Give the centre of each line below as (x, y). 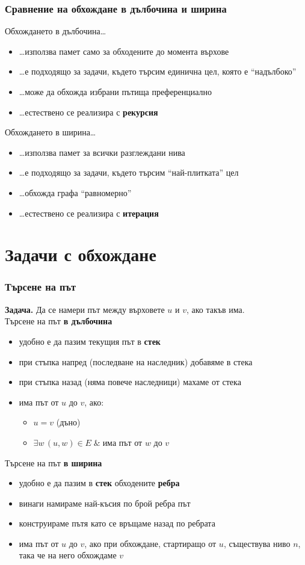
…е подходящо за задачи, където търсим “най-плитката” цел (129, 172)
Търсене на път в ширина (54, 462)
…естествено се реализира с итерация (89, 213)
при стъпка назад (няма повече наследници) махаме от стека (130, 382)
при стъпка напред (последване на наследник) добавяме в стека (136, 361)
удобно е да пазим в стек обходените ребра (99, 483)
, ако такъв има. (215, 309)
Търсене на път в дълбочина (59, 321)
